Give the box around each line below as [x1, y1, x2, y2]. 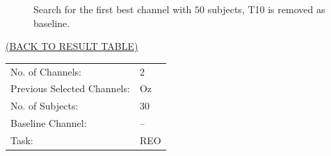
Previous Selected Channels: [10, 81, 130, 96]
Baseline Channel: [10, 116, 87, 130]
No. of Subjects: [10, 98, 79, 113]
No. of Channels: [10, 64, 81, 78]
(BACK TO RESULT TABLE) [6, 39, 138, 53]
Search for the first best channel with [33, 2, 192, 16]
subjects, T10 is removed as [207, 2, 325, 16]
